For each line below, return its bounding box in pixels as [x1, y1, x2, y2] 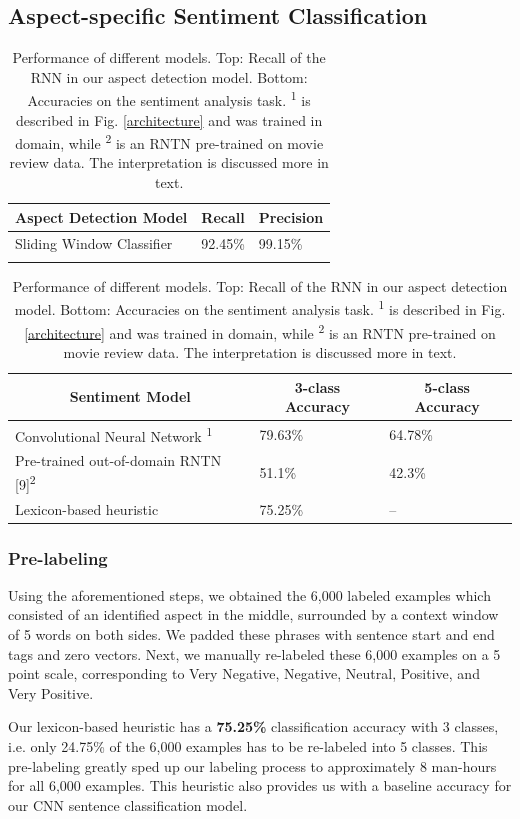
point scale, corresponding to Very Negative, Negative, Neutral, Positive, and [8, 663, 480, 684]
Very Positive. [8, 682, 94, 703]
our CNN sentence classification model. [8, 794, 248, 815]
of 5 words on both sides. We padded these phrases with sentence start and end [8, 624, 495, 645]
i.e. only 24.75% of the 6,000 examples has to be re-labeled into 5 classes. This [8, 736, 488, 757]
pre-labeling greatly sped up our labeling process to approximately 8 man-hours [8, 755, 497, 776]
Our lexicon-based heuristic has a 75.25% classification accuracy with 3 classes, [8, 716, 499, 737]
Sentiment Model [69, 386, 191, 407]
